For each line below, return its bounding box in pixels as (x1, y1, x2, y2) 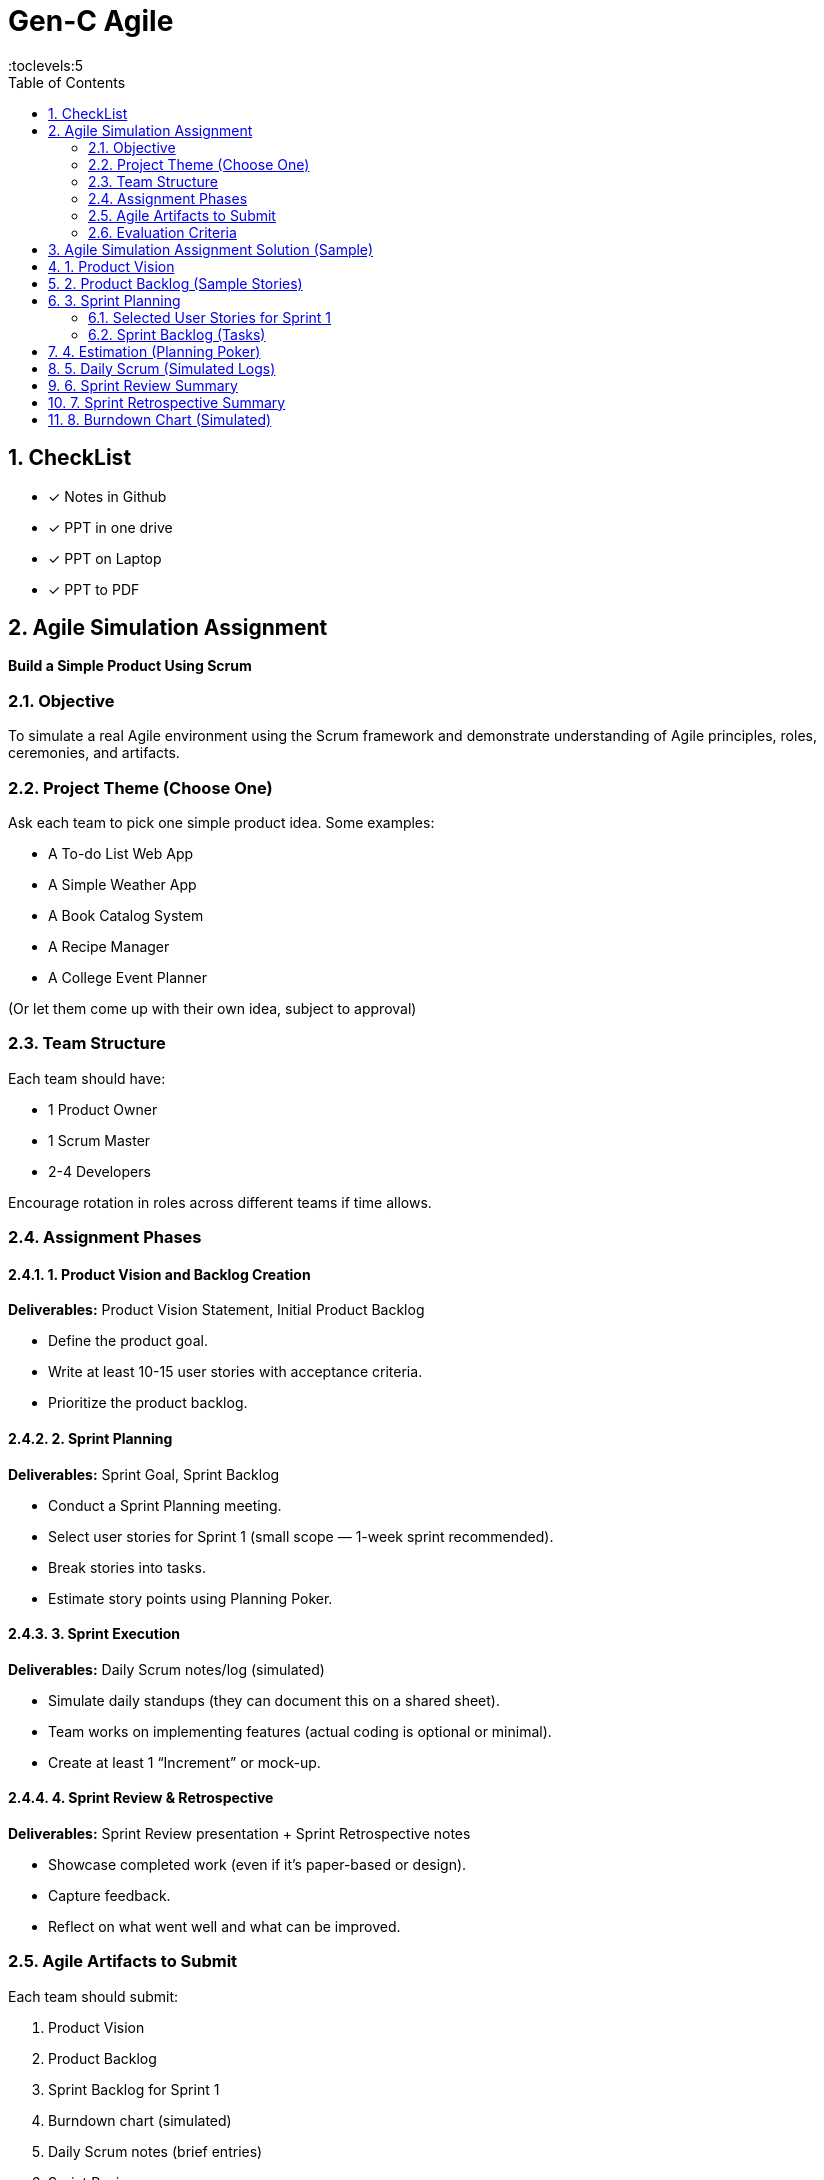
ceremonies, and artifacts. (8, 744, 180, 762)
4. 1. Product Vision (48, 257, 175, 275)
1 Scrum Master (48, 1131, 151, 1149)
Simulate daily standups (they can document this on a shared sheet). (48, 1691, 500, 1709)
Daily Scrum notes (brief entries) (48, 2142, 263, 2160)
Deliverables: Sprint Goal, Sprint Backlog (8, 1465, 280, 1483)
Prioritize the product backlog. (48, 1394, 248, 1412)
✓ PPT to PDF (48, 580, 140, 598)
